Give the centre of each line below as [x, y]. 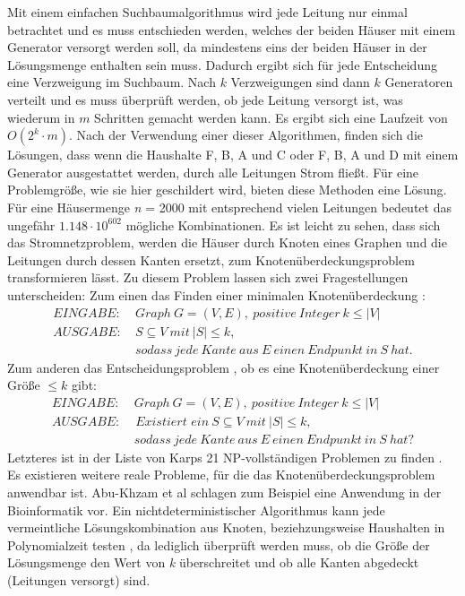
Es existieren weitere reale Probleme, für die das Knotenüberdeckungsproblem [221, 475]
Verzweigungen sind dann [300, 82]
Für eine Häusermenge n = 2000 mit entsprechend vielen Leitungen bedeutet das [229, 207]
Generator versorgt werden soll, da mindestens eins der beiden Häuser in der [217, 47]
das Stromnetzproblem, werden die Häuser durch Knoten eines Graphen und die [227, 242]
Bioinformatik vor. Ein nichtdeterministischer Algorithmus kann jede [196, 510]
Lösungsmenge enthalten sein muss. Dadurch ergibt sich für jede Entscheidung [222, 64]
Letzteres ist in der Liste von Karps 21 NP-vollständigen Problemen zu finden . [225, 457]
